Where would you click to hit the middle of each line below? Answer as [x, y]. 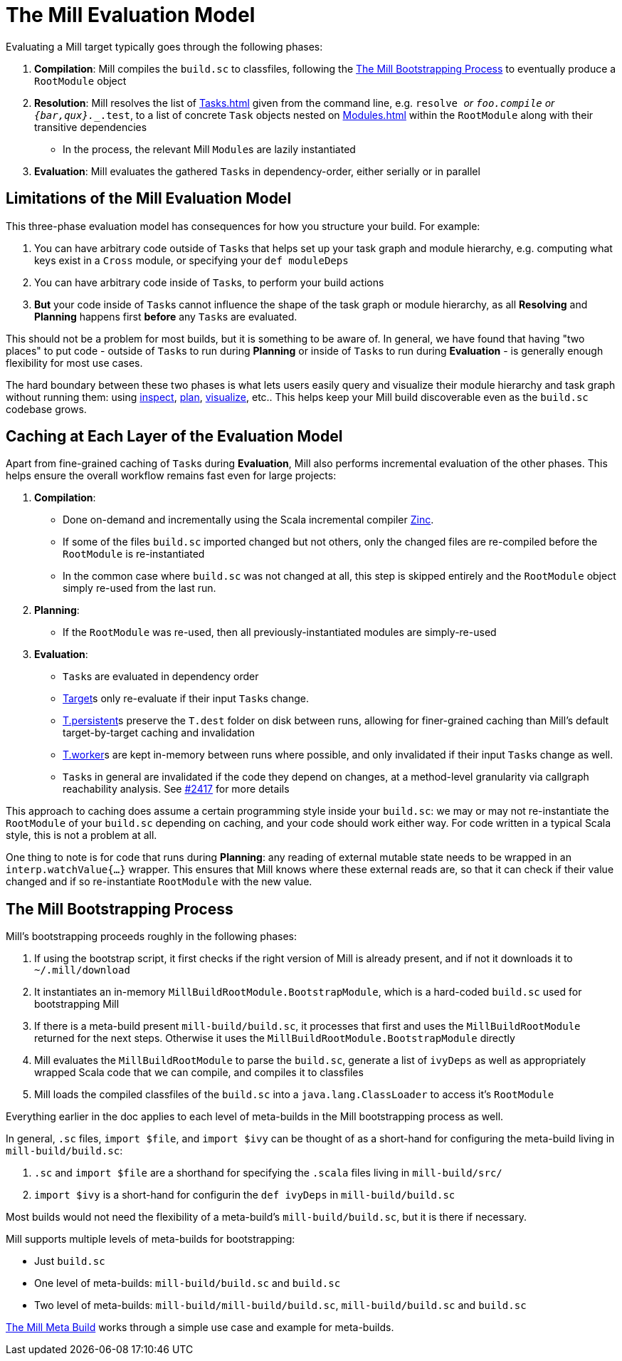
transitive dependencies [91, 127]
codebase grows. [46, 409]
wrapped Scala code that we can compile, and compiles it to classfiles [199, 1073]
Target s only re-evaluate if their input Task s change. [186, 699]
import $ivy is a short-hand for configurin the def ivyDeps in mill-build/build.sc [245, 1195]
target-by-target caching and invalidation [159, 733]
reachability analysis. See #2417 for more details [176, 789]
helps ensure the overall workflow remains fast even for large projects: [171, 476]
